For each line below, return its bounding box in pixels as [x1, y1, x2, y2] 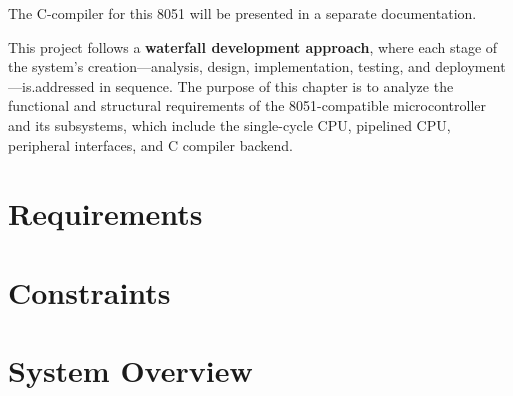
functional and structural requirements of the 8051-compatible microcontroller [8, 95, 487, 116]
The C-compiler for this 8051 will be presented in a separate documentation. [8, 3, 477, 23]
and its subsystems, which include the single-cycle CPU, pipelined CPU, [8, 114, 451, 135]
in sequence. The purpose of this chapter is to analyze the [99, 75, 454, 96]
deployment [435, 56, 506, 77]
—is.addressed [8, 75, 95, 96]
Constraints [8, 271, 171, 312]
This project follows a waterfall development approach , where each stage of [8, 36, 498, 57]
